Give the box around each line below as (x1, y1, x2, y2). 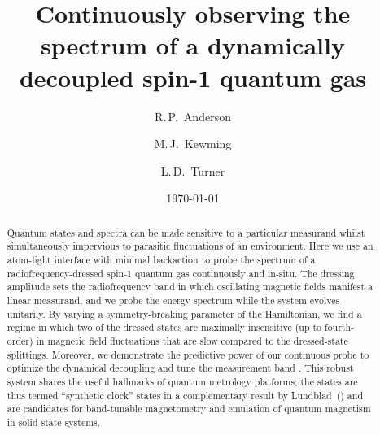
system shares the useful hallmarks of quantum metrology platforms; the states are (7, 374, 358, 388)
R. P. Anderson (155, 107, 231, 124)
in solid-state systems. (7, 415, 101, 428)
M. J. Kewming (154, 135, 232, 152)
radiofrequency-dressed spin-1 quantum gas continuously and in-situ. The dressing (7, 266, 355, 280)
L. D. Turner (160, 162, 225, 179)
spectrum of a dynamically (41, 28, 345, 62)
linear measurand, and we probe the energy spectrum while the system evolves (7, 293, 340, 307)
